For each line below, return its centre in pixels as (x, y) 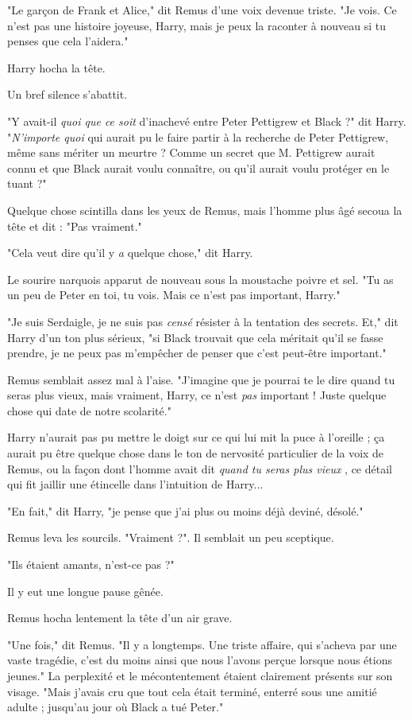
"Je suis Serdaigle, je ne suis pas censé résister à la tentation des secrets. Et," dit (203, 321)
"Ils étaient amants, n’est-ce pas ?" (91, 564)
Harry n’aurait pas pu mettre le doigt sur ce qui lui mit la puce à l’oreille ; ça (196, 437)
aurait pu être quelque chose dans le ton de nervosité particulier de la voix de (196, 453)
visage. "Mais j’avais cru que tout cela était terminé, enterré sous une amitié (192, 691)
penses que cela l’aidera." (68, 41)
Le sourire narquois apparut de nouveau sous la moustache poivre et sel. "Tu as (200, 279)
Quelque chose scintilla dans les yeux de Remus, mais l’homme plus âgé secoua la (205, 210)
